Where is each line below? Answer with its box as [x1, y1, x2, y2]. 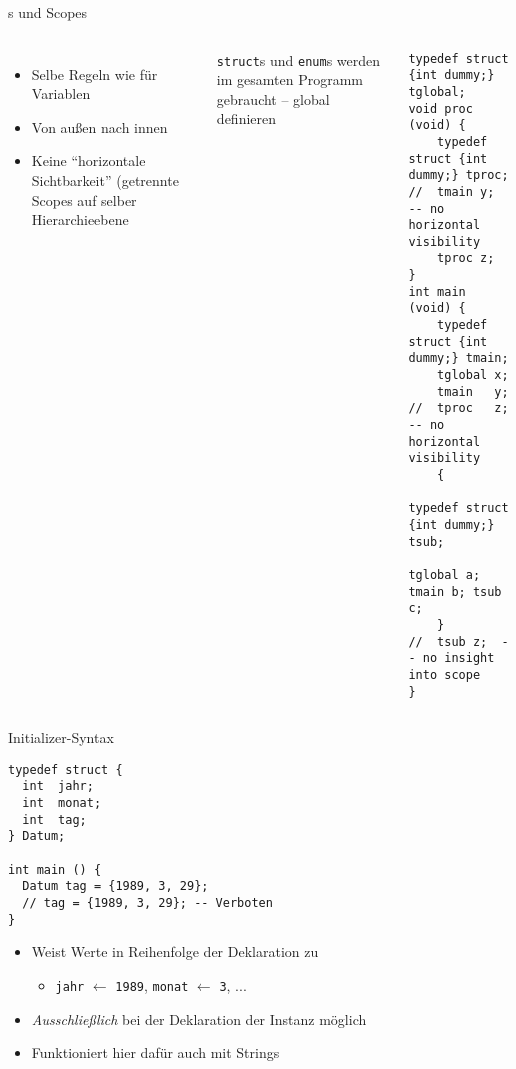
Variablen [31, 83, 91, 104]
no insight [422, 651, 495, 666]
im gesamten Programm [216, 69, 364, 90]
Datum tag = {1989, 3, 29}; [22, 879, 209, 894]
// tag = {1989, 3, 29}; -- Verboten [22, 896, 273, 911]
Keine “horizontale [31, 150, 146, 171]
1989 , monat [115, 974, 189, 995]
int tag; [22, 812, 87, 827]
